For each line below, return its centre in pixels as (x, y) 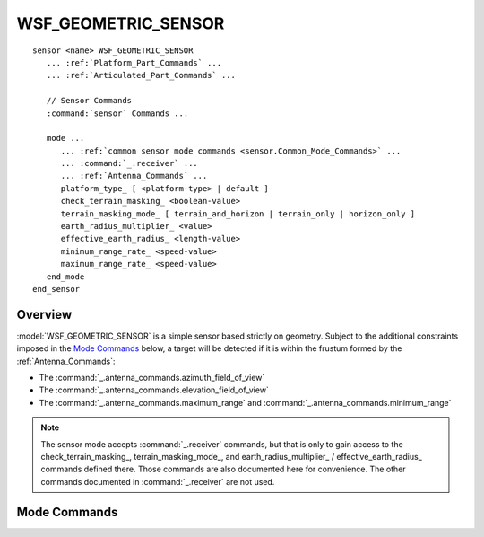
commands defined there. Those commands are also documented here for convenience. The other (224, 469)
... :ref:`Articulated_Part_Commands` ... (141, 75)
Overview (44, 314)
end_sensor (56, 289)
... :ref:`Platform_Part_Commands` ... (134, 62)
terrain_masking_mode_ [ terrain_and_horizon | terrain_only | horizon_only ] (238, 214)
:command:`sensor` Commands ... (117, 113)
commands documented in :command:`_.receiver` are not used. (158, 481)
